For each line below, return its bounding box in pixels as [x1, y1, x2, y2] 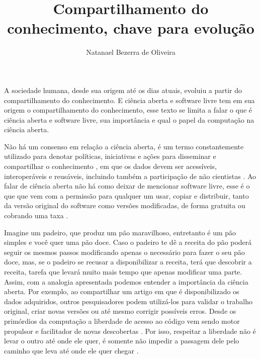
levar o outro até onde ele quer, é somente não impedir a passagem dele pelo [4, 335, 239, 346]
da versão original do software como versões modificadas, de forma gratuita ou [4, 200, 245, 211]
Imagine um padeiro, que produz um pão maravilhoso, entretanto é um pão [4, 227, 236, 237]
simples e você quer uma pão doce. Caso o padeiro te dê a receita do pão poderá [4, 237, 252, 247]
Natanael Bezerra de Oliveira [86, 47, 176, 57]
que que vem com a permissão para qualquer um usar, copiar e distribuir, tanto [4, 190, 249, 201]
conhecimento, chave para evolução [7, 18, 254, 38]
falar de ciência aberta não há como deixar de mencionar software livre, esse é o [4, 181, 250, 191]
